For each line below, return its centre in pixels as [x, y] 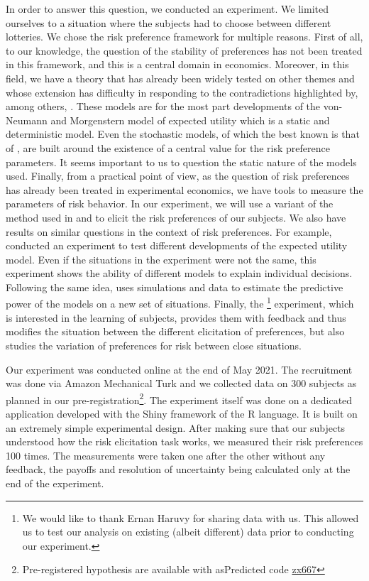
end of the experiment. [55, 483]
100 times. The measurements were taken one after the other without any [166, 455]
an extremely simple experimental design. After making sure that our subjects [176, 427]
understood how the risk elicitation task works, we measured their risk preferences [184, 441]
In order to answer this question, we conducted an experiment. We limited [167, 9]
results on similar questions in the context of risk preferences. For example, [169, 231]
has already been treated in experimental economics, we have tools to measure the [184, 189]
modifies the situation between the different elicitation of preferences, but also [175, 331]
